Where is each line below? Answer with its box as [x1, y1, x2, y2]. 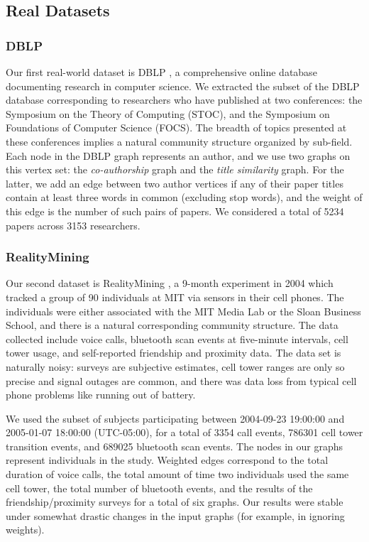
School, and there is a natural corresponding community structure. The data [6, 318, 338, 332]
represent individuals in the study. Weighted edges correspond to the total [6, 452, 329, 467]
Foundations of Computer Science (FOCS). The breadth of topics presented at [6, 120, 347, 135]
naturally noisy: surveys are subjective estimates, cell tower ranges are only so [6, 359, 345, 374]
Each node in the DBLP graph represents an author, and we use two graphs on [6, 148, 351, 163]
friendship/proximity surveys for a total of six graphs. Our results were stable [6, 494, 343, 509]
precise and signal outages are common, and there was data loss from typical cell [6, 373, 357, 388]
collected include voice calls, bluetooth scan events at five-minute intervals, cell [6, 331, 348, 346]
